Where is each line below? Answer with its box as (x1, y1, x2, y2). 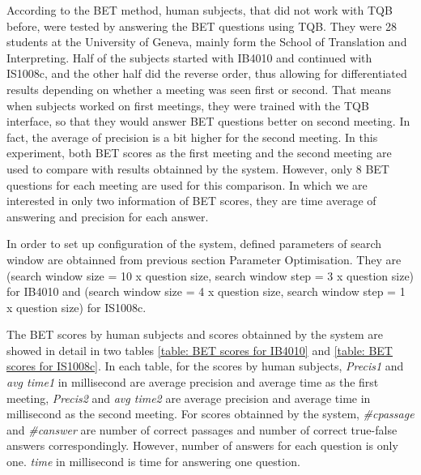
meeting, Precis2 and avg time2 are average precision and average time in (6, 389, 371, 406)
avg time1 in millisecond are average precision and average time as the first (6, 374, 379, 391)
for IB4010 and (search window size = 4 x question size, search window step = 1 (6, 283, 406, 300)
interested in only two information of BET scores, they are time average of (6, 192, 376, 209)
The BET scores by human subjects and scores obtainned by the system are (6, 326, 384, 343)
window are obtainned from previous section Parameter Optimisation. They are (6, 250, 402, 267)
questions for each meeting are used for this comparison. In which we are (6, 176, 368, 193)
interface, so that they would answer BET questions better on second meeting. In (6, 113, 410, 130)
